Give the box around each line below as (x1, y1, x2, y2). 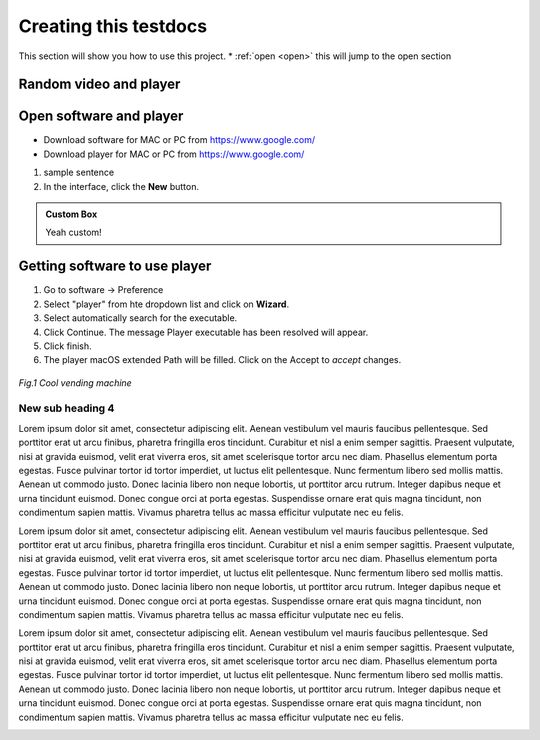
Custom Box (45, 208, 98, 220)
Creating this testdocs (18, 15, 208, 37)
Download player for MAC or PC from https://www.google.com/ (43, 148, 305, 160)
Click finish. (43, 340, 92, 352)
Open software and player (18, 108, 184, 125)
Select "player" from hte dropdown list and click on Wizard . (43, 298, 290, 310)
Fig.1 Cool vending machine (18, 376, 132, 389)
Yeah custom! (45, 226, 102, 239)
